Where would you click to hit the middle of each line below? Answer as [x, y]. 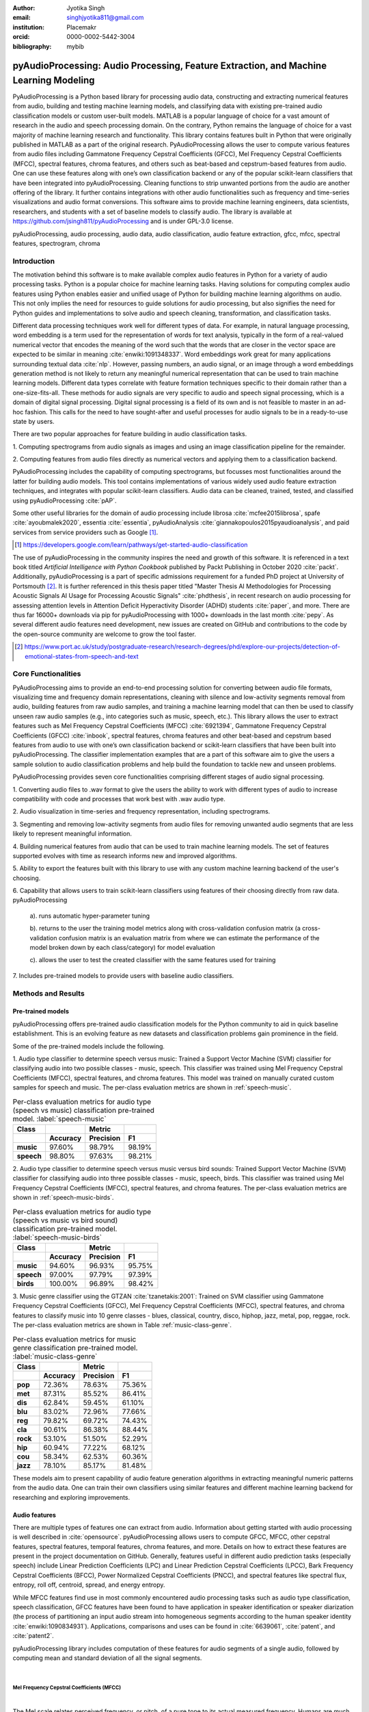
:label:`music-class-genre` [55, 1356]
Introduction [33, 261]
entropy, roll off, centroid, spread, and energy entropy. [89, 1585]
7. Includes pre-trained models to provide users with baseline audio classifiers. [123, 975]
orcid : [21, 37]
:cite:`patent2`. [33, 1636]
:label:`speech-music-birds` [57, 1237]
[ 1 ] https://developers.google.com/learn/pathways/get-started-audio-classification [131, 545]
